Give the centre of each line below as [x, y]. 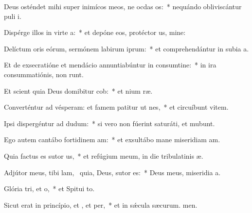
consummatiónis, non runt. [44, 74]
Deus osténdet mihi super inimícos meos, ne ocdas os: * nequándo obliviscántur [123, 6]
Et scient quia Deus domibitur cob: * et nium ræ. [78, 90]
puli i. [13, 16]
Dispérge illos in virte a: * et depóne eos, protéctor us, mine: [95, 32]
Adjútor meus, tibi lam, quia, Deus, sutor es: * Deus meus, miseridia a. [112, 172]
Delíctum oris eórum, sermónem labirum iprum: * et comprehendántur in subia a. [126, 48]
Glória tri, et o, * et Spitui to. [49, 188]
